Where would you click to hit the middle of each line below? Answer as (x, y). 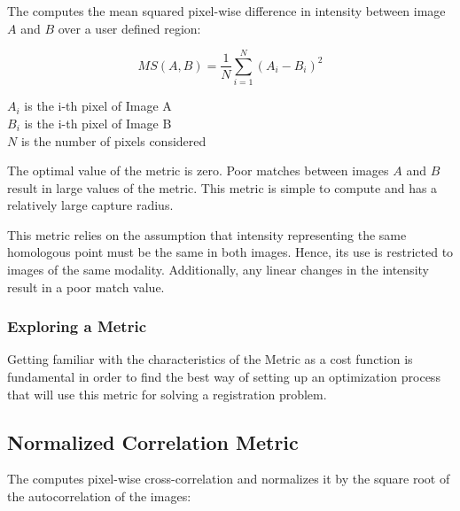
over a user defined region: (129, 28)
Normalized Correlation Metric (153, 441)
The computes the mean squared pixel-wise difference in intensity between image (226, 11)
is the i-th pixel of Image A (98, 106)
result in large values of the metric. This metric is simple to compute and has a (222, 187)
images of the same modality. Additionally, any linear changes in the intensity (218, 270)
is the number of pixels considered (113, 140)
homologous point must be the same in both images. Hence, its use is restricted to (230, 252)
